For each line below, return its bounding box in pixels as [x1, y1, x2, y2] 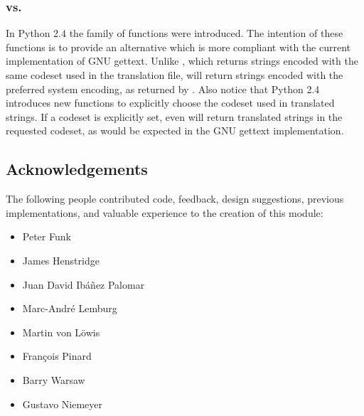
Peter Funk [22, 229, 71, 244]
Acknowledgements [6, 158, 148, 180]
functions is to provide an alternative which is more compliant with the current [6, 39, 350, 54]
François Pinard [22, 348, 92, 363]
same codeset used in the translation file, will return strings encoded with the [6, 68, 343, 82]
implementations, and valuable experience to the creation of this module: [6, 205, 323, 220]
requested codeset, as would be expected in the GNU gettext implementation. [6, 123, 344, 138]
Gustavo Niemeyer [22, 396, 102, 411]
